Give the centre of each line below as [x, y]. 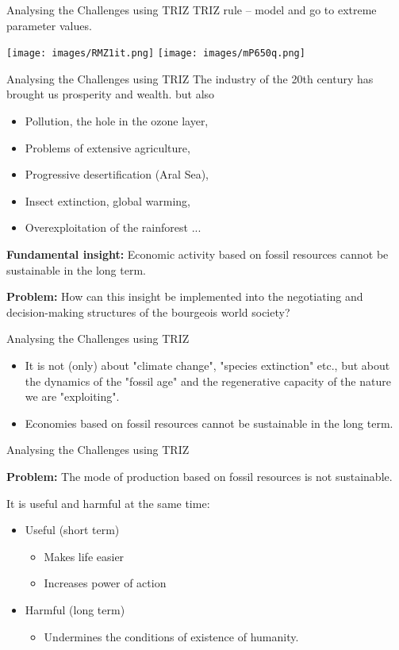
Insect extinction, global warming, [107, 200]
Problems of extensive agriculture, [107, 147]
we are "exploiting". [72, 396]
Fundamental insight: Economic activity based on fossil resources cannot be [198, 254]
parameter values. [49, 25]
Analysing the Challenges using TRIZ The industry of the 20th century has [190, 78]
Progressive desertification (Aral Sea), [117, 174]
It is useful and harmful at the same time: [108, 503]
